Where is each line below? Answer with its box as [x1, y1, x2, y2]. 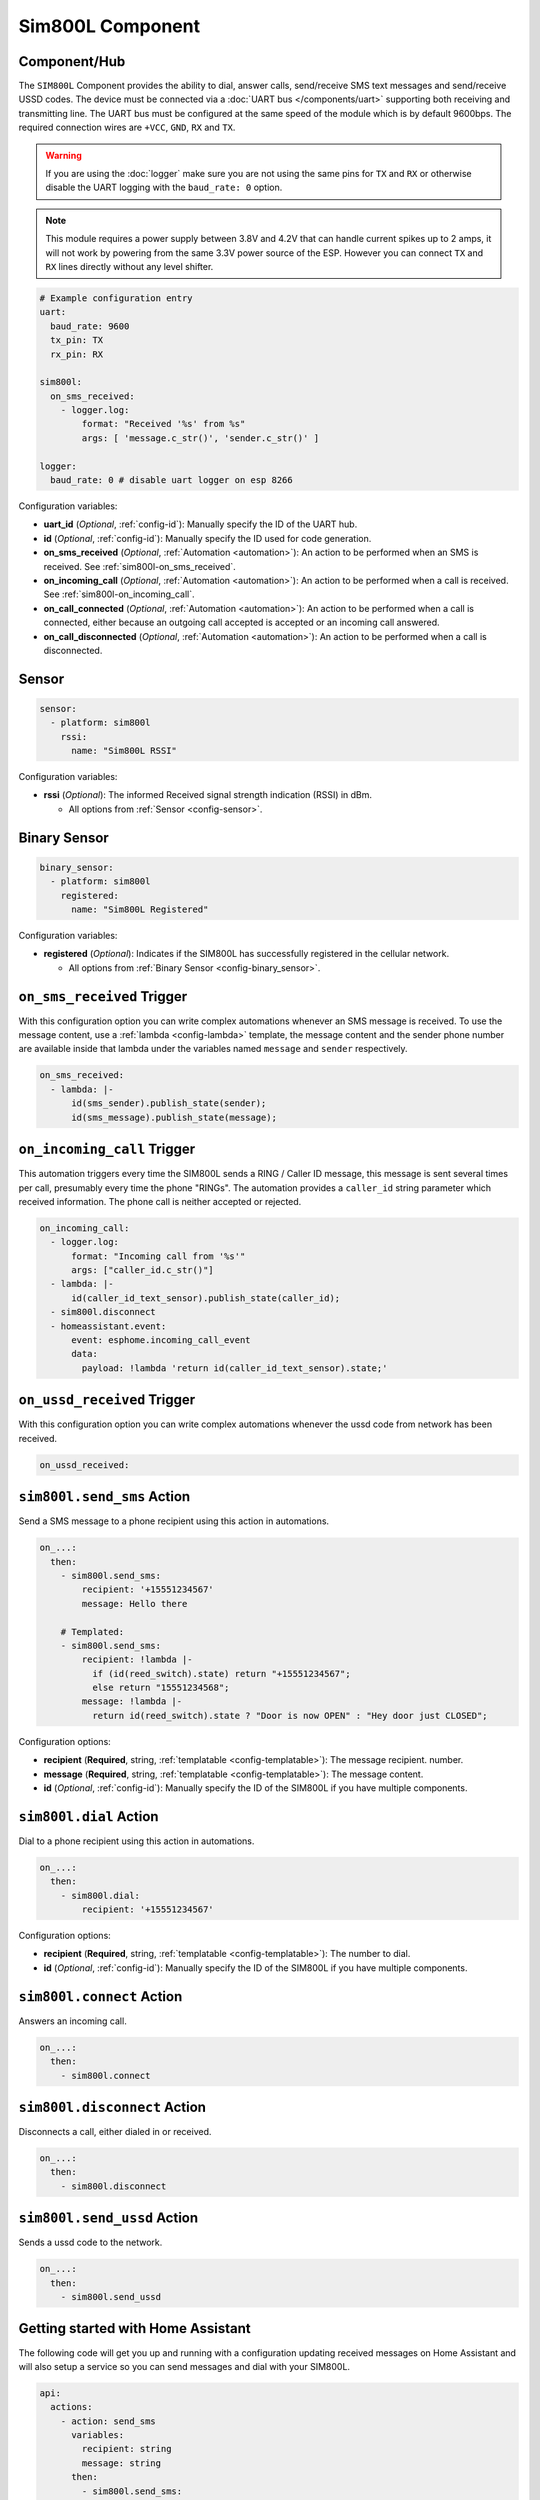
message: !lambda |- [81, 1696, 183, 1707]
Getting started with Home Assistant [18, 2320, 252, 2337]
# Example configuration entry [39, 292, 194, 304]
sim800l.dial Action [18, 1808, 159, 1825]
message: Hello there [81, 1598, 188, 1609]
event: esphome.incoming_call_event [71, 1335, 251, 1346]
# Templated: [60, 1626, 125, 1637]
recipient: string [81, 2443, 172, 2455]
